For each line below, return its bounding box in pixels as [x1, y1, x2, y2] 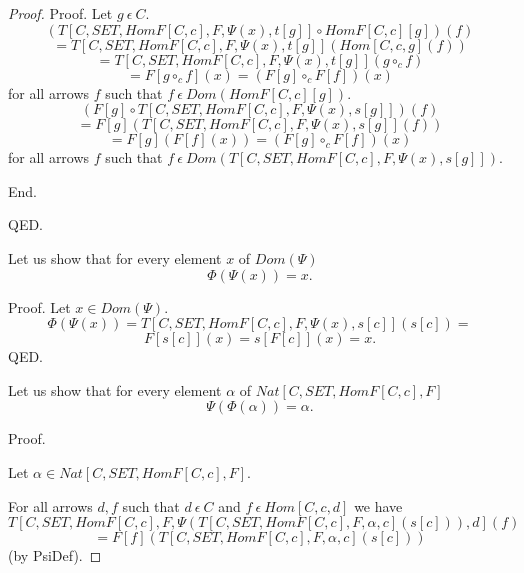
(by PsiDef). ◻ [8, 545, 102, 566]
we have [354, 495, 403, 516]
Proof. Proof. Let [8, 3, 113, 23]
